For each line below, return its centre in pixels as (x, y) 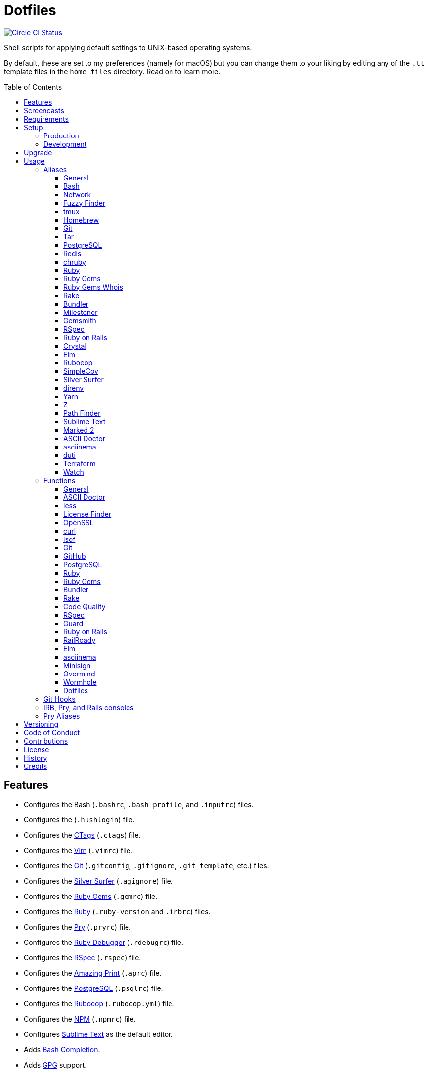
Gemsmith (80, 320)
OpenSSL (79, 522)
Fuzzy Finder (85, 203)
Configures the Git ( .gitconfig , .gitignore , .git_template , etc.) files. (147, 865)
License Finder (87, 514)
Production (61, 135)
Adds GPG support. (55, 1065)
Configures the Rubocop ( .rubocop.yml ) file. (99, 1003)
